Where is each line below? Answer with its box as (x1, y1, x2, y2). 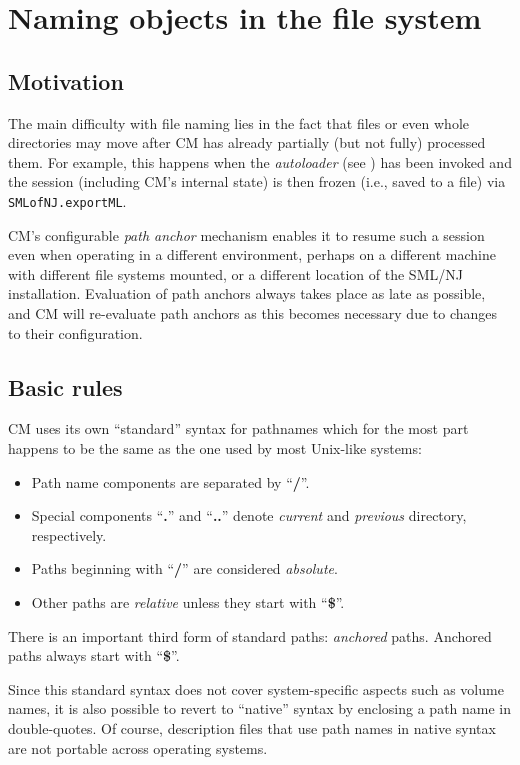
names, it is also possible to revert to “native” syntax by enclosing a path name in (8, 698, 512, 719)
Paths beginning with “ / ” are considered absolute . (31, 558, 338, 579)
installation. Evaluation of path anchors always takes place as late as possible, (8, 283, 486, 304)
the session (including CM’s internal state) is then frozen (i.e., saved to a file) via (8, 171, 506, 192)
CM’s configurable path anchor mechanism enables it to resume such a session (8, 224, 485, 245)
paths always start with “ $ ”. (8, 645, 180, 666)
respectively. (31, 524, 107, 545)
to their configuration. (8, 322, 143, 343)
